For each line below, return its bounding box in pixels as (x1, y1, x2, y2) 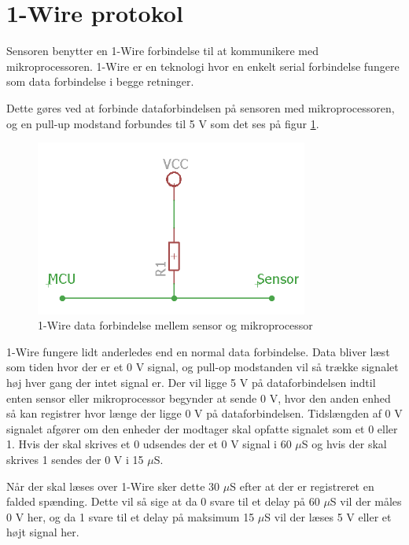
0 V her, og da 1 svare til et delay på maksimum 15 (6, 508, 255, 525)
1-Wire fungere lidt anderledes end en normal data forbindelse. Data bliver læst (6, 343, 390, 359)
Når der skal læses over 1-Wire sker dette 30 (6, 477, 220, 494)
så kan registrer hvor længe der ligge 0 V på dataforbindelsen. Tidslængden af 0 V (6, 405, 403, 422)
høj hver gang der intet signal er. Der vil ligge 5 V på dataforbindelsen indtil (6, 374, 376, 390)
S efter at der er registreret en (230, 477, 374, 494)
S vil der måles (330, 493, 402, 510)
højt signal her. (6, 524, 79, 540)
